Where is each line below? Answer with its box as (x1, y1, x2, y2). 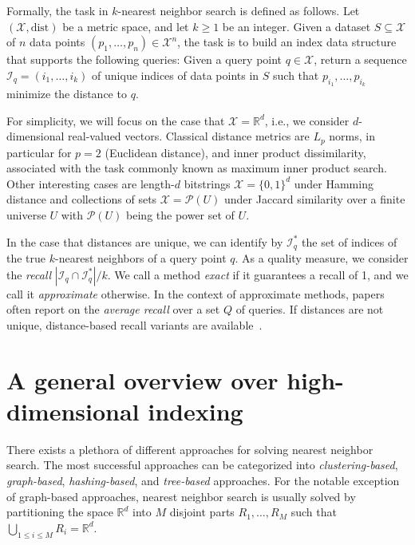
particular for (6, 144, 72, 160)
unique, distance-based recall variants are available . (6, 316, 263, 333)
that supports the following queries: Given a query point (6, 51, 283, 68)
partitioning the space (6, 504, 113, 520)
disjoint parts (169, 504, 235, 520)
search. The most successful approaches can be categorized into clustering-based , (6, 456, 398, 473)
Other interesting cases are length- (6, 175, 175, 192)
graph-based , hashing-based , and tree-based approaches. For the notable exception (6, 472, 400, 488)
